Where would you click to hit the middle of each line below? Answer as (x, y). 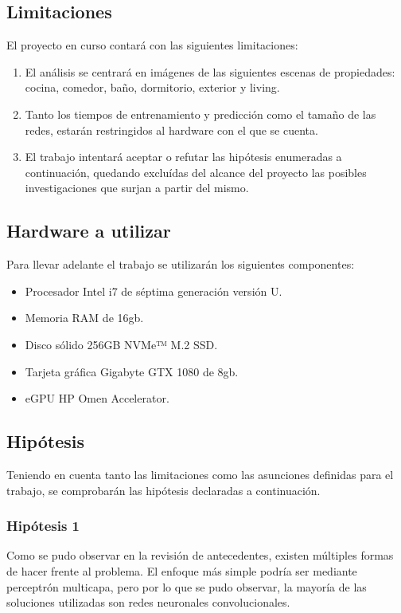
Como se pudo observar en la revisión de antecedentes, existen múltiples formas (200, 555)
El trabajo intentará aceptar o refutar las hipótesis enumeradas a (183, 157)
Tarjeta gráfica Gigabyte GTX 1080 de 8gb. (132, 371)
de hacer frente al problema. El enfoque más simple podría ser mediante (182, 570)
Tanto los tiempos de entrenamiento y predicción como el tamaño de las (200, 114)
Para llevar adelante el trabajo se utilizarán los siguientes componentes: (181, 264)
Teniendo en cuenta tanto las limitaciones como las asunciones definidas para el (200, 474)
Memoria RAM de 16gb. (84, 318)
